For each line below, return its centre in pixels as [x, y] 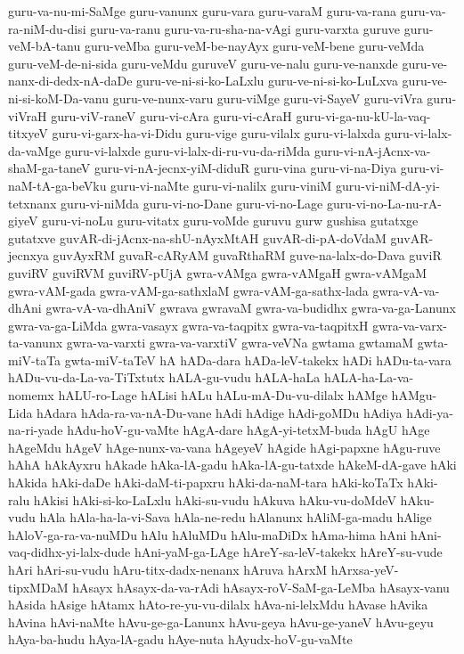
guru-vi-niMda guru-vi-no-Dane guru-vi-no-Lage [192, 203]
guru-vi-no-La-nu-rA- [384, 203]
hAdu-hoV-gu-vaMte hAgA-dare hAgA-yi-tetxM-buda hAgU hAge [248, 430]
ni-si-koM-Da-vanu [59, 98]
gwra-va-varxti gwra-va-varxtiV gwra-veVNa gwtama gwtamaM [240, 343]
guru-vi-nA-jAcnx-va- [372, 150]
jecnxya [28, 255]
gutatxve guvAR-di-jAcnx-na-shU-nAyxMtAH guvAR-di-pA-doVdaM [197, 237]
